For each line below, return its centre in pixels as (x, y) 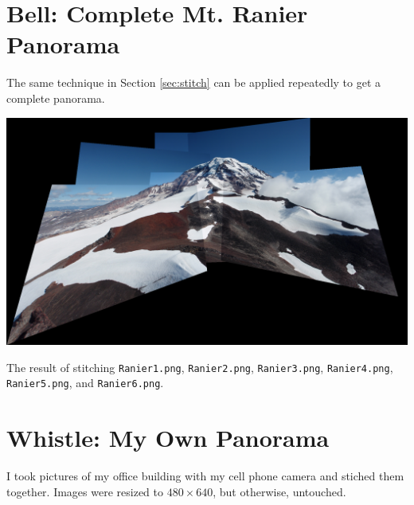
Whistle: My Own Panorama (168, 438)
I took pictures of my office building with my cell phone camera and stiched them (205, 476)
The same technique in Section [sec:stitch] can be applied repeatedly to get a (194, 82)
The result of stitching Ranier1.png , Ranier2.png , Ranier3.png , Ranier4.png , (200, 367)
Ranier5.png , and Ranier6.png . (85, 383)
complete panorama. (56, 98)
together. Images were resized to (85, 491)
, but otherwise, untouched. (279, 491)
